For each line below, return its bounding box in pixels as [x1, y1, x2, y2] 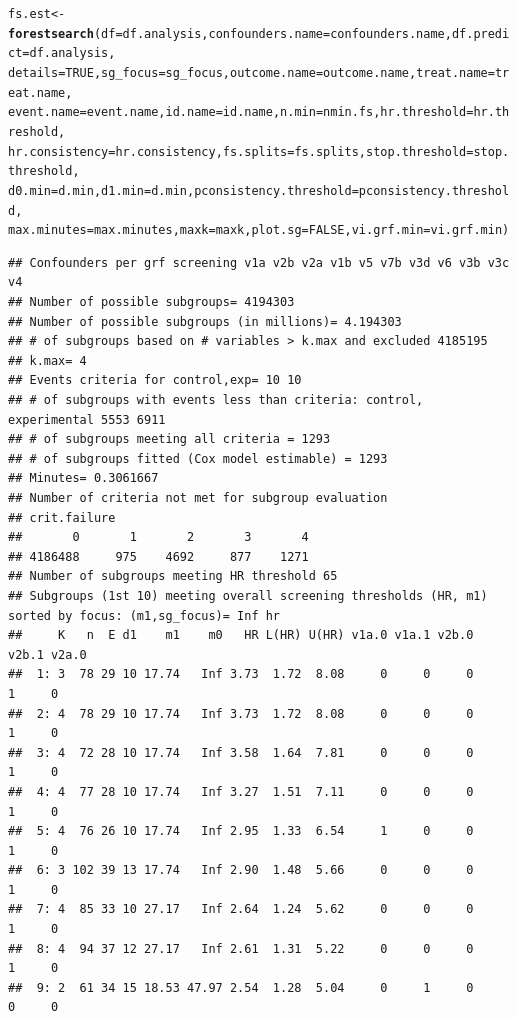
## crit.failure [8, 510, 116, 525]
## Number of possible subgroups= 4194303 [8, 295, 295, 310]
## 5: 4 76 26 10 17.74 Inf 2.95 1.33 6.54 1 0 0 [8, 824, 474, 839]
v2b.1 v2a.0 [8, 647, 87, 662]
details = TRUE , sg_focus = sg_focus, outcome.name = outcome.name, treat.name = [8, 65, 495, 80]
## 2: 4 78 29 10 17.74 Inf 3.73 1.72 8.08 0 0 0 [8, 706, 474, 721]
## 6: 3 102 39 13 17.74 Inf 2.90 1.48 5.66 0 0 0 [8, 863, 474, 878]
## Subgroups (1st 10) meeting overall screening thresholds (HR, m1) [8, 588, 488, 603]
